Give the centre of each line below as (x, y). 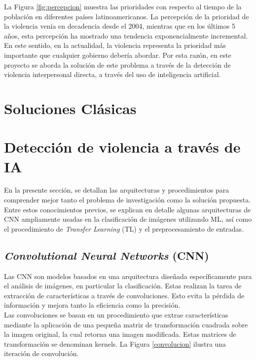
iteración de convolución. (41, 353)
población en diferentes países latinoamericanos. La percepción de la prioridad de (127, 16)
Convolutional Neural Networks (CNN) (107, 255)
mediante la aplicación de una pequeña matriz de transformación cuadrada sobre (126, 324)
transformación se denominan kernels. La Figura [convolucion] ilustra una (115, 343)
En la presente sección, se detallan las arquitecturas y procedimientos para (117, 190)
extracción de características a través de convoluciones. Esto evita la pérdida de (124, 295)
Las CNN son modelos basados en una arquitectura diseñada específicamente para (128, 276)
